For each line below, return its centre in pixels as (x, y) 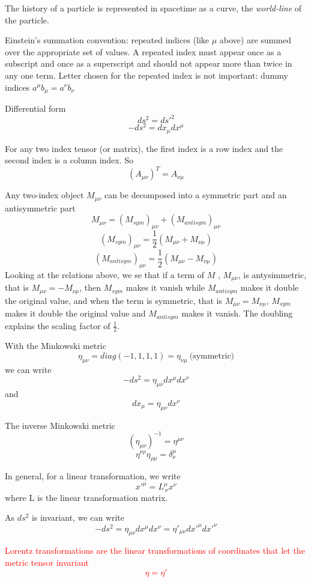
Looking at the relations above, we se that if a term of (105, 274)
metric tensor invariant (47, 562)
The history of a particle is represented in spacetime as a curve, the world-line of (153, 8)
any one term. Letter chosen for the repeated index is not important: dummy (146, 75)
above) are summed (255, 40)
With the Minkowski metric (56, 346)
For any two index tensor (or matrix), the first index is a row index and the (144, 148)
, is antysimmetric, (272, 274)
